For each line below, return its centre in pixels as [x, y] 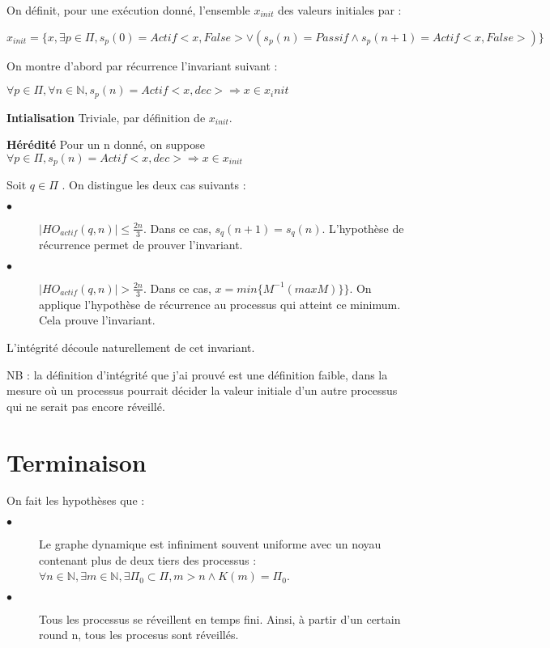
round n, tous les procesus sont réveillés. [139, 635]
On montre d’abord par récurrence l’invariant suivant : [142, 65]
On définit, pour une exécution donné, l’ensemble [128, 10]
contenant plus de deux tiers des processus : [148, 559]
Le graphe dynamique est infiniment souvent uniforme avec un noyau [210, 544]
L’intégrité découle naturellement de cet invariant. [131, 347]
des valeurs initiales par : [340, 10]
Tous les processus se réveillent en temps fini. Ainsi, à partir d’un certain [220, 618]
